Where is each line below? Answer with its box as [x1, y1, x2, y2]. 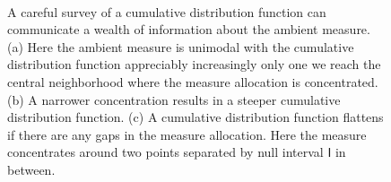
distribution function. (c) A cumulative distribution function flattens [7, 108, 384, 126]
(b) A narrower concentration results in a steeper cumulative [7, 90, 341, 108]
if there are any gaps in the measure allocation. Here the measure [7, 125, 367, 143]
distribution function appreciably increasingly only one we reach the [7, 55, 381, 74]
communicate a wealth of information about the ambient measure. [7, 20, 370, 39]
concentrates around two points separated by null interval [7, 143, 324, 161]
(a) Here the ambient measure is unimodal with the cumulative [7, 37, 354, 56]
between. [7, 160, 56, 178]
